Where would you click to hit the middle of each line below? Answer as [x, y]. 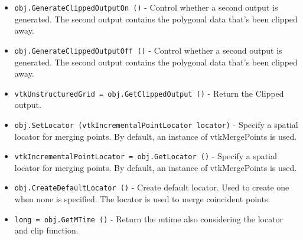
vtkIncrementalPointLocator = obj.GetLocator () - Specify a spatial [146, 156]
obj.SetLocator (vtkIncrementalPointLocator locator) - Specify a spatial [156, 124]
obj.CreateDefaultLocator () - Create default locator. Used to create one [152, 187]
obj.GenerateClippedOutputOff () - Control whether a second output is [148, 50]
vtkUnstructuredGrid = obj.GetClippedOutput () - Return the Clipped [149, 93]
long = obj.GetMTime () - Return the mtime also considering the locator [149, 218]
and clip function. [46, 230]
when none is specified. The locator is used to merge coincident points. [142, 199]
